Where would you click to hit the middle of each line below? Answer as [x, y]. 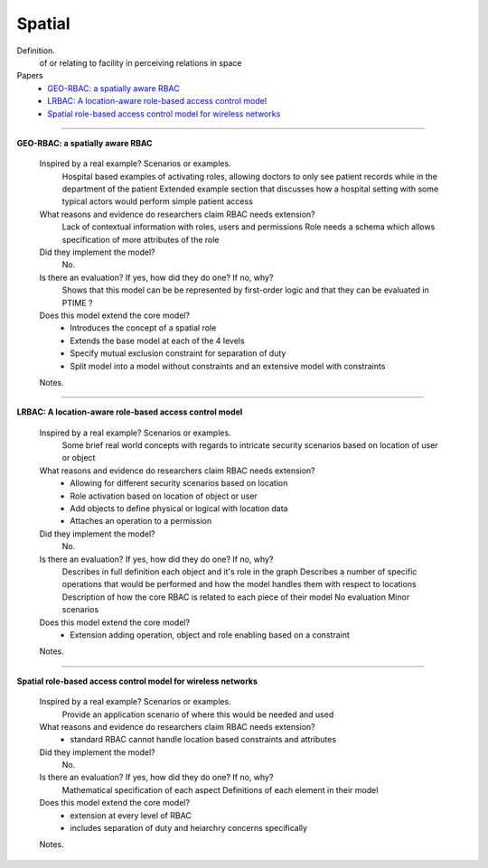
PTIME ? [77, 303]
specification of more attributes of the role [141, 239]
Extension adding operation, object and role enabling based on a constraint [210, 635]
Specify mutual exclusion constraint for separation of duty [178, 353]
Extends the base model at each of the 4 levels [157, 341]
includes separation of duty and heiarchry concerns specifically [188, 828]
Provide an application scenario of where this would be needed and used [198, 714]
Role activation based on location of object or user [164, 496]
